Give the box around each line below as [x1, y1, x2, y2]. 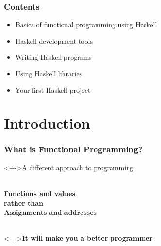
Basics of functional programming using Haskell [15, 19, 157, 30]
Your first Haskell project [15, 84, 91, 95]
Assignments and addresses [4, 207, 97, 217]
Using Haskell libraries [15, 68, 82, 78]
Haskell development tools [15, 35, 93, 46]
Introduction [4, 113, 90, 133]
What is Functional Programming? [4, 143, 143, 155]
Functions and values [4, 188, 75, 198]
